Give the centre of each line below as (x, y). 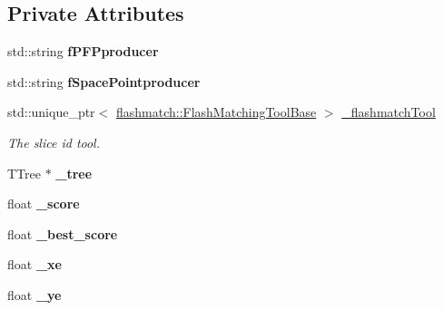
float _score (44, 203)
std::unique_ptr (51, 112)
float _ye (34, 294)
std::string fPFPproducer (83, 51)
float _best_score (63, 233)
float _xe (34, 264)
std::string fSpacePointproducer (104, 81)
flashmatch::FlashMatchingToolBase (216, 112)
